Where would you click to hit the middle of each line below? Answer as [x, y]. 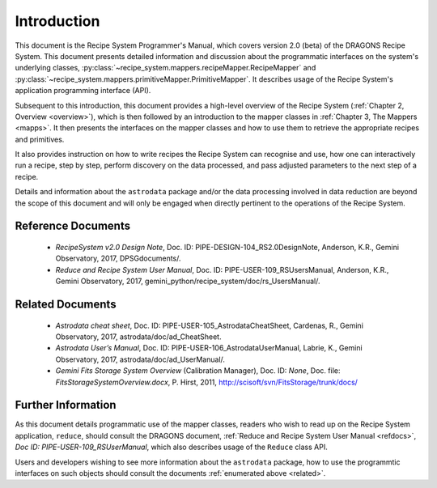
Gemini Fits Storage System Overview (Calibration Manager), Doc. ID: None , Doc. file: [198, 371]
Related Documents [66, 305]
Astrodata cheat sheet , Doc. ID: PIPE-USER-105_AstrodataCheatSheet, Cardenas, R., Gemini [210, 325]
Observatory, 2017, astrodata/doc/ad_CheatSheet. [138, 337]
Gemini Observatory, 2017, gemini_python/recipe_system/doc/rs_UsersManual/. [188, 281]
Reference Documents [73, 226]
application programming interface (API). [83, 91]
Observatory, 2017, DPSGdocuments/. [118, 258]
